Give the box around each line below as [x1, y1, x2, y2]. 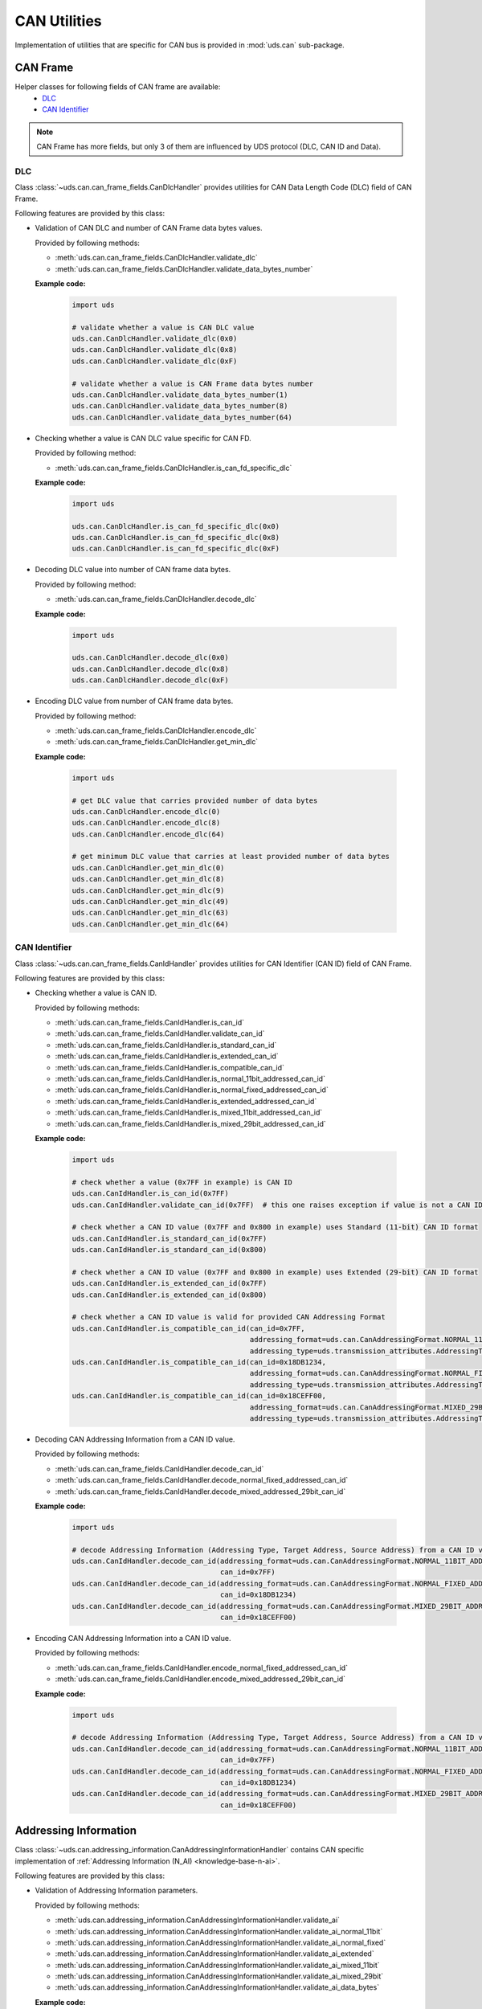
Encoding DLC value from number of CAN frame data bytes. [35, 696, 234, 706]
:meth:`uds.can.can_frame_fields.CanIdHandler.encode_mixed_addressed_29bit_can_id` [55, 1674, 345, 1684]
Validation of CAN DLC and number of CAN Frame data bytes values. [35, 223, 263, 233]
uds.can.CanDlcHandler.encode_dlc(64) [71, 829, 225, 839]
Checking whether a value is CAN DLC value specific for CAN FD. [35, 433, 252, 443]
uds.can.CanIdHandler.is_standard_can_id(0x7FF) [71, 1234, 268, 1243]
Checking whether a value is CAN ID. [35, 988, 157, 998]
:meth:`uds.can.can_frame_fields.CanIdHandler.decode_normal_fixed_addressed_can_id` [55, 1475, 349, 1485]
